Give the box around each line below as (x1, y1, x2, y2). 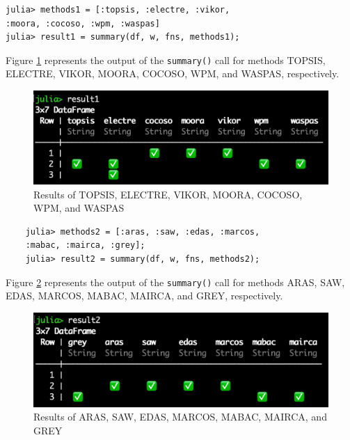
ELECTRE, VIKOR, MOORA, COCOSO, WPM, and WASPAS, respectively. (6, 66, 340, 81)
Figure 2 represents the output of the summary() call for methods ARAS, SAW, (6, 274, 345, 289)
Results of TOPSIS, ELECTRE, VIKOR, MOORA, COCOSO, (33, 187, 303, 201)
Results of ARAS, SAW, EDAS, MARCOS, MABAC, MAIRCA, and (33, 409, 327, 424)
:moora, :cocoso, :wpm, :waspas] (6, 18, 160, 29)
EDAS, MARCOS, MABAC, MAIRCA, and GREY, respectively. (6, 288, 283, 303)
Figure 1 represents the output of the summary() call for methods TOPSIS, (6, 52, 326, 67)
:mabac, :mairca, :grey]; (25, 240, 145, 251)
